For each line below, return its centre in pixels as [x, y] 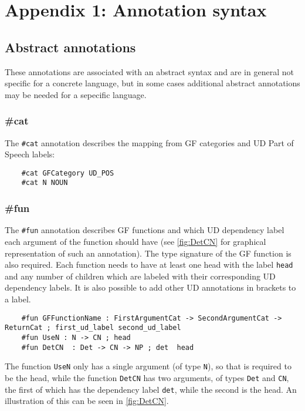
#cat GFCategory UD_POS [68, 173]
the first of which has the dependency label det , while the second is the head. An [151, 389]
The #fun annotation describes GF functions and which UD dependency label [145, 230]
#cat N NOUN [45, 183]
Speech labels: [30, 154]
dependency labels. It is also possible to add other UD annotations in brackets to [150, 287]
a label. [18, 299]
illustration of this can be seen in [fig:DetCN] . [87, 401]
